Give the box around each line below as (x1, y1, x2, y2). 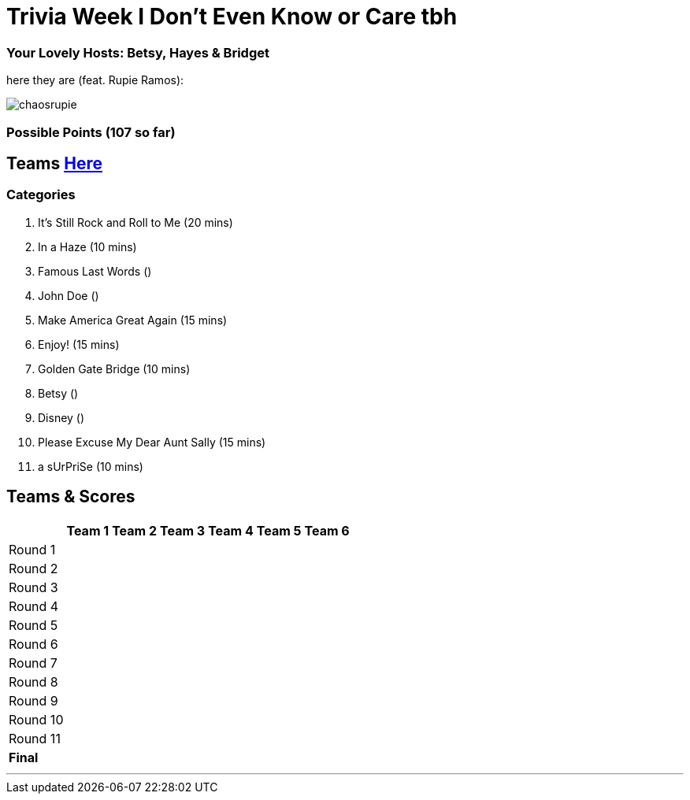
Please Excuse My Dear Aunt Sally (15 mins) (38, 435, 266, 449)
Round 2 (9, 560, 58, 576)
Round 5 (9, 617, 58, 633)
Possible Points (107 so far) (6, 124, 176, 140)
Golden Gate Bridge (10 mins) (38, 361, 191, 376)
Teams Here (6, 153, 102, 173)
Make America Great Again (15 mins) (38, 313, 228, 327)
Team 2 (112, 522, 158, 539)
